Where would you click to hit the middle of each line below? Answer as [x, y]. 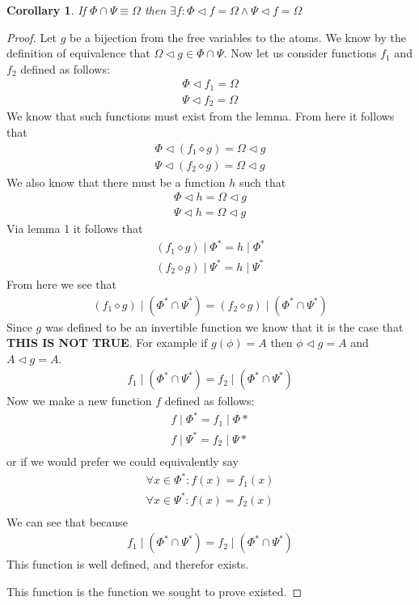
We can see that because [67, 521]
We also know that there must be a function [116, 182]
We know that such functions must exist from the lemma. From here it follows [201, 116]
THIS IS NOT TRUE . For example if [107, 343]
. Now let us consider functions [300, 53]
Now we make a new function [79, 401]
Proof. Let [32, 37]
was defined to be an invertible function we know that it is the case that [224, 326]
